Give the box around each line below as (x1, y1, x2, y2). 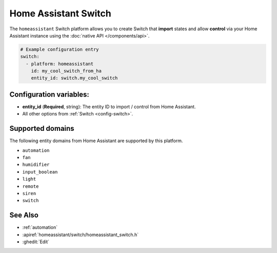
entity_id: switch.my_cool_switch (31, 75, 118, 81)
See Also (9, 211, 38, 220)
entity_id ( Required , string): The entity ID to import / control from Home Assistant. (22, 103, 196, 110)
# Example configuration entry (20, 46, 100, 52)
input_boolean (22, 169, 58, 174)
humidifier (22, 162, 50, 168)
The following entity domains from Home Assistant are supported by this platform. (9, 138, 183, 144)
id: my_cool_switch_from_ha (31, 68, 102, 74)
